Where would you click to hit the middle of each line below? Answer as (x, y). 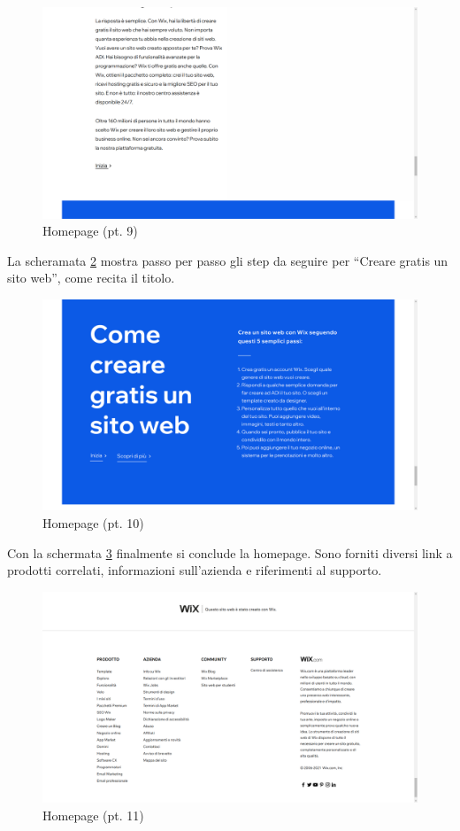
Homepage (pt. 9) (90, 231)
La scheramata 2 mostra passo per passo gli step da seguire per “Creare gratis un (228, 260)
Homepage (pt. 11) (93, 815)
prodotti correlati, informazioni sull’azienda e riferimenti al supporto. (195, 570)
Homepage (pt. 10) (93, 522)
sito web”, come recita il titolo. (91, 278)
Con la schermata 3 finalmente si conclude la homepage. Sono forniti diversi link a (230, 552)
